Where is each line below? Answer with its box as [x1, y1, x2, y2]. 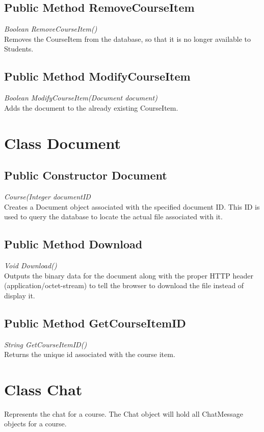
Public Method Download [4, 236, 143, 252]
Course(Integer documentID [4, 191, 91, 201]
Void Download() [4, 260, 57, 270]
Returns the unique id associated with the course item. [4, 349, 175, 360]
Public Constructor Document [4, 167, 167, 183]
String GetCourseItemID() [4, 339, 87, 349]
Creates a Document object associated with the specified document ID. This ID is [4, 201, 260, 212]
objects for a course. [4, 418, 67, 429]
